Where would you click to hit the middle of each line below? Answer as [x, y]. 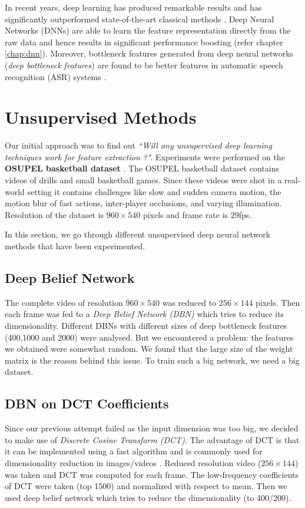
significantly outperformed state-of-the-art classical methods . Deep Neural [140, 19]
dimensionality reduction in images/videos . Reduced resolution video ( [133, 462]
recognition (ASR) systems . [56, 76]
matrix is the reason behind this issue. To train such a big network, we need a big [152, 360]
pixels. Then [278, 302]
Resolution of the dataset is [54, 214]
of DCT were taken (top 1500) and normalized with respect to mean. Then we [146, 486]
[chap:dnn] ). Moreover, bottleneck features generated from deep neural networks [149, 53]
